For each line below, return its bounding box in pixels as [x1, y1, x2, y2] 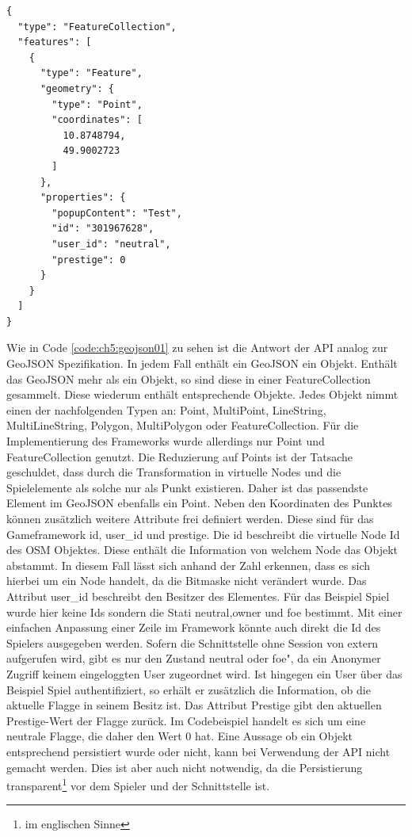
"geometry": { [40, 82, 115, 94]
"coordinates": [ [51, 114, 143, 126]
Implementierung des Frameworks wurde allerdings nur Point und [6, 433, 325, 449]
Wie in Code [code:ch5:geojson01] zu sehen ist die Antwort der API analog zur [6, 339, 388, 356]
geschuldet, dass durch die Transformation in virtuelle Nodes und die [6, 464, 341, 480]
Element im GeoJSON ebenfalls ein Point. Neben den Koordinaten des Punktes [6, 495, 392, 511]
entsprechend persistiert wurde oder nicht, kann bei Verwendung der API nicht [6, 743, 391, 759]
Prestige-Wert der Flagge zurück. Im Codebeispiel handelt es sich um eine [6, 712, 366, 728]
